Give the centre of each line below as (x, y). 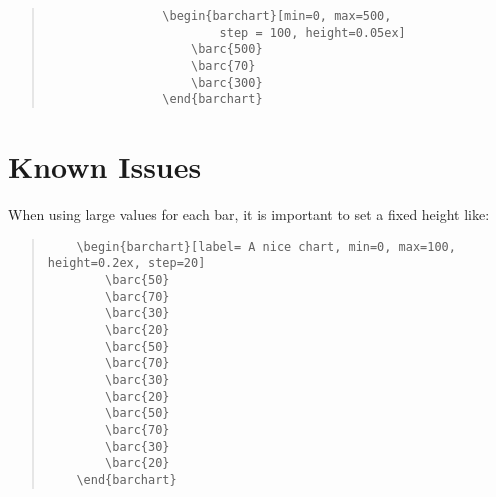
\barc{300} (226, 82)
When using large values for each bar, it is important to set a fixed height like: (249, 214)
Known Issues (105, 166)
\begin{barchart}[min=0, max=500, (277, 16)
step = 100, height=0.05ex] (312, 32)
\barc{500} (226, 49)
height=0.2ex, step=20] (126, 263)
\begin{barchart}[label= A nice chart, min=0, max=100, (266, 246)
